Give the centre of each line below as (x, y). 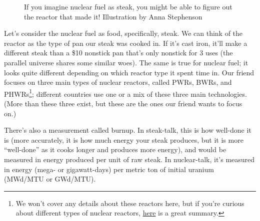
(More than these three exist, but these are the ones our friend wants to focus (123, 103)
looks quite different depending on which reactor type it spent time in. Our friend (129, 72)
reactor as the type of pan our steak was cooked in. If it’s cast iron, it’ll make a (126, 43)
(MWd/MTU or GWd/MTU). (50, 179)
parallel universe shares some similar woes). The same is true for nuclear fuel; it (126, 62)
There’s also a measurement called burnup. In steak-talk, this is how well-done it (128, 130)
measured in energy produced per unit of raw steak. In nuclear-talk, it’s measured (129, 159)
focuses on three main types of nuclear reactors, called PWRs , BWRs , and (118, 82)
